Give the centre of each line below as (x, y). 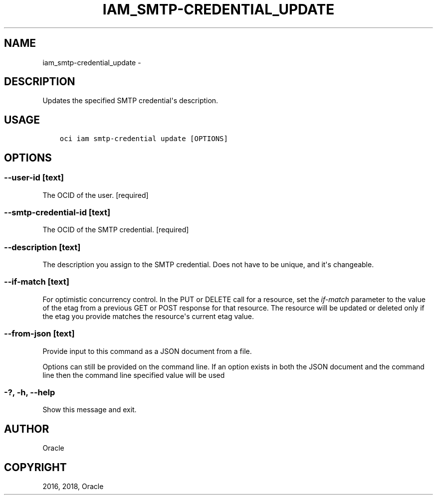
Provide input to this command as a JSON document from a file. (147, 351)
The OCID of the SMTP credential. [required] (116, 230)
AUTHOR (27, 429)
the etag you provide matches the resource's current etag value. (148, 316)
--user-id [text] (34, 178)
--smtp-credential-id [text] (57, 212)
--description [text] (42, 247)
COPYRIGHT (35, 467)
